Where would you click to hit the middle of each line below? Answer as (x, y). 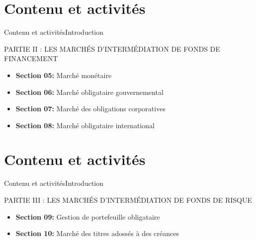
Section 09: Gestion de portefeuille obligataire (88, 216)
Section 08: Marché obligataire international (85, 125)
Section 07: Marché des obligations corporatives (90, 109)
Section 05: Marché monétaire (64, 75)
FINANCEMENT (31, 58)
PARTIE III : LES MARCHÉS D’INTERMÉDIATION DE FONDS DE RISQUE (128, 200)
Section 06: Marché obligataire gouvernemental (89, 92)
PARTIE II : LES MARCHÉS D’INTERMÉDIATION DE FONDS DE (112, 48)
